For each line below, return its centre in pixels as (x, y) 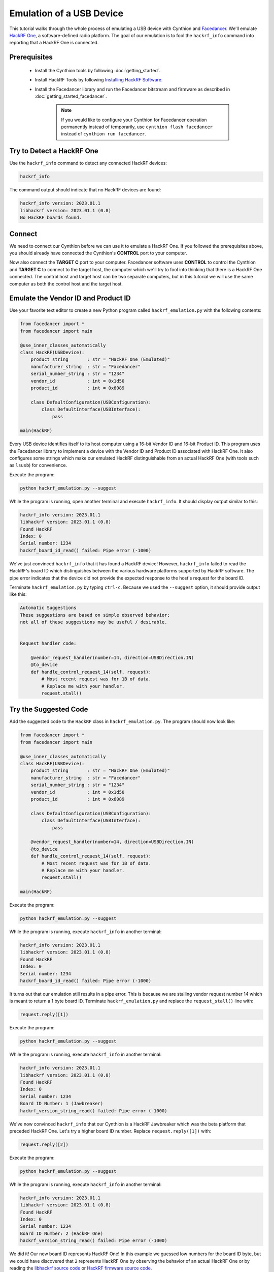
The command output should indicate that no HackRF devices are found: (85, 190)
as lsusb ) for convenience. (38, 465)
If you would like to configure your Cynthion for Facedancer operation (134, 120)
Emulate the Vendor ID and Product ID (70, 298)
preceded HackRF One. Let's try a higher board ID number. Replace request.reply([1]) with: (110, 1131)
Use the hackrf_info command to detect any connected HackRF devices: (88, 163)
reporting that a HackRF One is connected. (54, 43)
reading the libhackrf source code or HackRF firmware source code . (81, 1268)
